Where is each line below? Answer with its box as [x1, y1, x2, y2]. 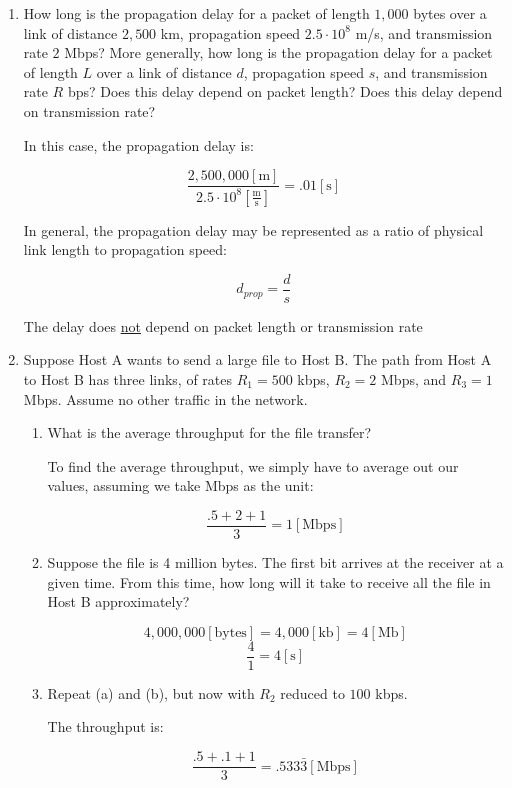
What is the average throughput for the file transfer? [47, 422, 372, 443]
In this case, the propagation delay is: [23, 134, 254, 155]
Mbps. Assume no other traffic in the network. [23, 388, 308, 409]
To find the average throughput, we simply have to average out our [47, 455, 459, 476]
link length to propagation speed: [23, 239, 227, 260]
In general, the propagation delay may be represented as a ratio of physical [23, 219, 484, 240]
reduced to [280, 682, 345, 703]
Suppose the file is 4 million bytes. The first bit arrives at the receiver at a [47, 552, 504, 573]
